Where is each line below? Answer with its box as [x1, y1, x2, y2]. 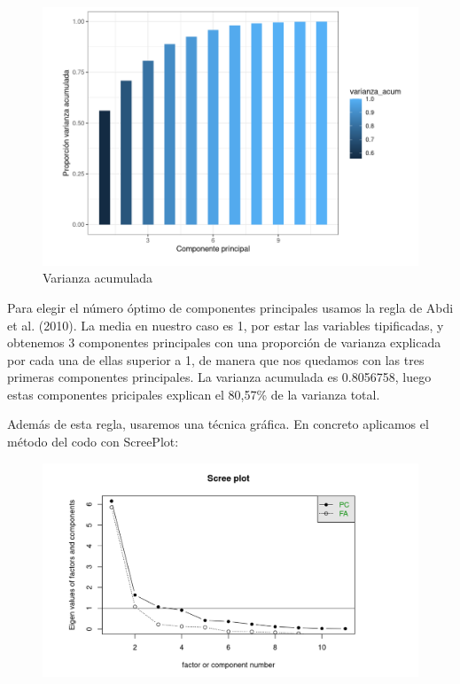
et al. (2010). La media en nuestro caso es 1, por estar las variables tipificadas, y [7, 315, 444, 334]
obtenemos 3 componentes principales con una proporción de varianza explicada [7, 333, 441, 352]
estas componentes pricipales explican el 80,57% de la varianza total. [7, 385, 380, 403]
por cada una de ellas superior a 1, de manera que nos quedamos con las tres [7, 350, 425, 369]
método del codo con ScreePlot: [7, 432, 179, 451]
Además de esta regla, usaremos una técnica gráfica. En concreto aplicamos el [7, 415, 429, 433]
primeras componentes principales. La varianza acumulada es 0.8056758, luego [7, 368, 432, 386]
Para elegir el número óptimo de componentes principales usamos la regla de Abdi [7, 298, 454, 316]
